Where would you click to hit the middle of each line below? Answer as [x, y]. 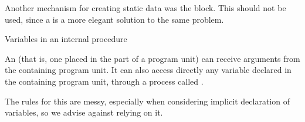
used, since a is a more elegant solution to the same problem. [114, 19]
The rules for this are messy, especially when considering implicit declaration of [147, 101]
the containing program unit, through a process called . [104, 81]
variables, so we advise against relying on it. [84, 112]
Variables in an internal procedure [66, 39]
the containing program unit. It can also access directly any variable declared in [148, 70]
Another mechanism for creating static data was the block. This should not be [145, 8]
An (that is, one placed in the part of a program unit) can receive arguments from [152, 58]
